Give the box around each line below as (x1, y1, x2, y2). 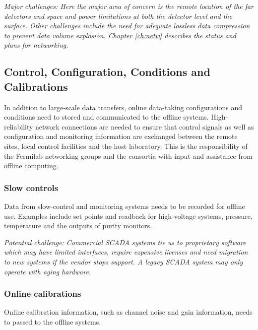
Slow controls (4, 181, 59, 194)
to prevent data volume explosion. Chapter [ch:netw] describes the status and (4, 30, 236, 40)
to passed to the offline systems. (4, 316, 101, 327)
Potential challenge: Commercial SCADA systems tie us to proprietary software (4, 237, 246, 247)
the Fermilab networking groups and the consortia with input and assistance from (4, 150, 253, 161)
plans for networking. (4, 40, 68, 50)
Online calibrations (4, 287, 81, 300)
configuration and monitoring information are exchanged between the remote (4, 131, 238, 141)
